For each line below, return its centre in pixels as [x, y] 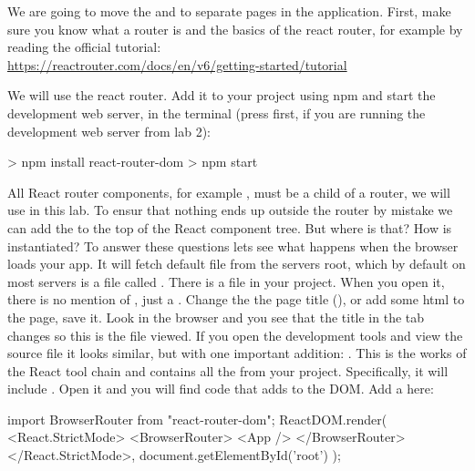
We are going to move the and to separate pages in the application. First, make [229, 11]
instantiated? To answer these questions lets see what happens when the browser [233, 246]
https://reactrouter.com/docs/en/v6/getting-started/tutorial [177, 64]
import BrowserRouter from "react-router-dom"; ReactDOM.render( [197, 419]
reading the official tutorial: [84, 47]
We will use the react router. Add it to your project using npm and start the [222, 95]
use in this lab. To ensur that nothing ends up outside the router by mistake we [230, 210]
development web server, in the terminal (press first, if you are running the [217, 113]
